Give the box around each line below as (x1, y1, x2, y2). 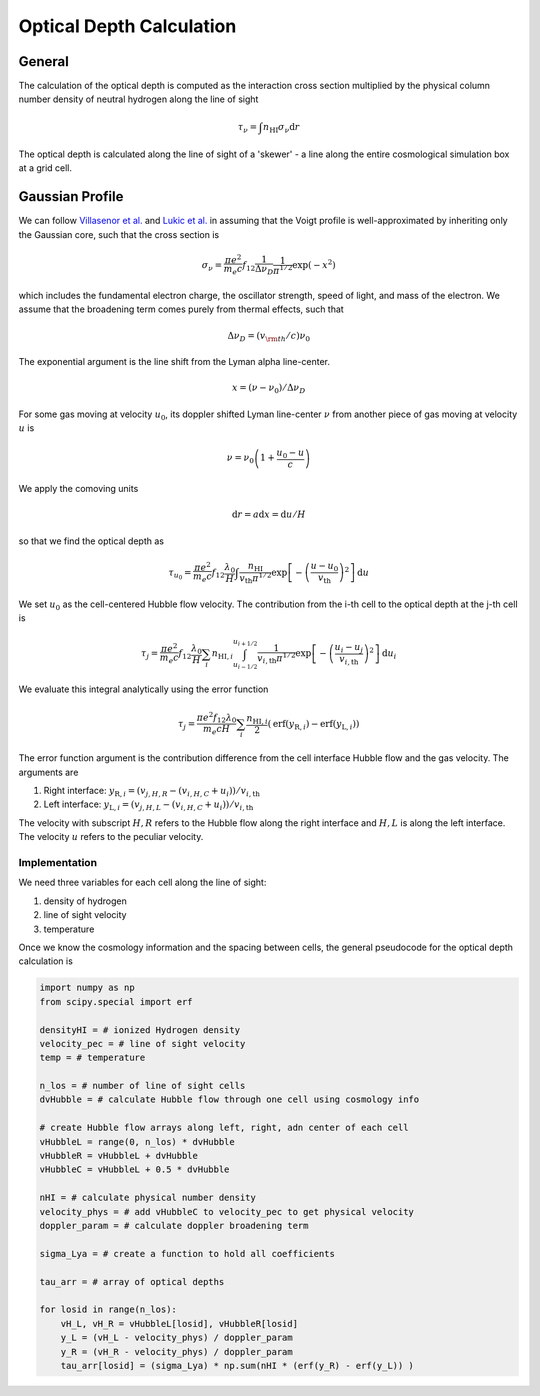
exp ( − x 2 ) (291, 257, 337, 270)
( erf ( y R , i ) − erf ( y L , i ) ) (267, 718, 360, 732)
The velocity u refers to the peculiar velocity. (18, 831, 204, 843)
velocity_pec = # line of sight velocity (39, 1038, 246, 1049)
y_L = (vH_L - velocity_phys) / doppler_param (60, 1332, 294, 1344)
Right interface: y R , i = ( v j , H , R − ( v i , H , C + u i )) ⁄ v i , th (43, 785, 260, 799)
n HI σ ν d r (263, 121, 300, 135)
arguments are (18, 766, 79, 778)
